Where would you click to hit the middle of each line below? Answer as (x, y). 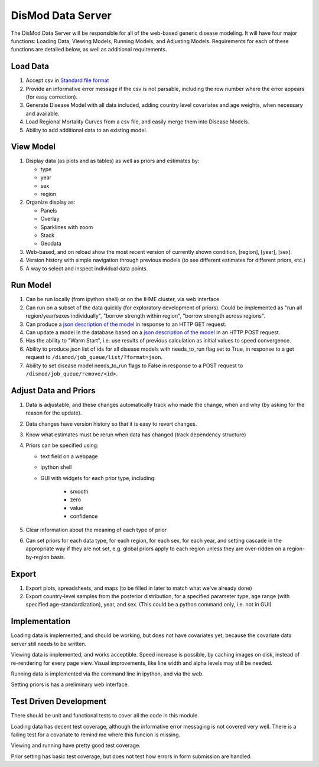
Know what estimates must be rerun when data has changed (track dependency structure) (136, 435)
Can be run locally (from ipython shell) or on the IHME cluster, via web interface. (123, 299)
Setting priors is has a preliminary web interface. (70, 684)
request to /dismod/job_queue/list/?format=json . (94, 357)
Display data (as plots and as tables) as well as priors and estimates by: (113, 161)
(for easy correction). (52, 97)
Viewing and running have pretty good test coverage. (76, 745)
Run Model (31, 285)
